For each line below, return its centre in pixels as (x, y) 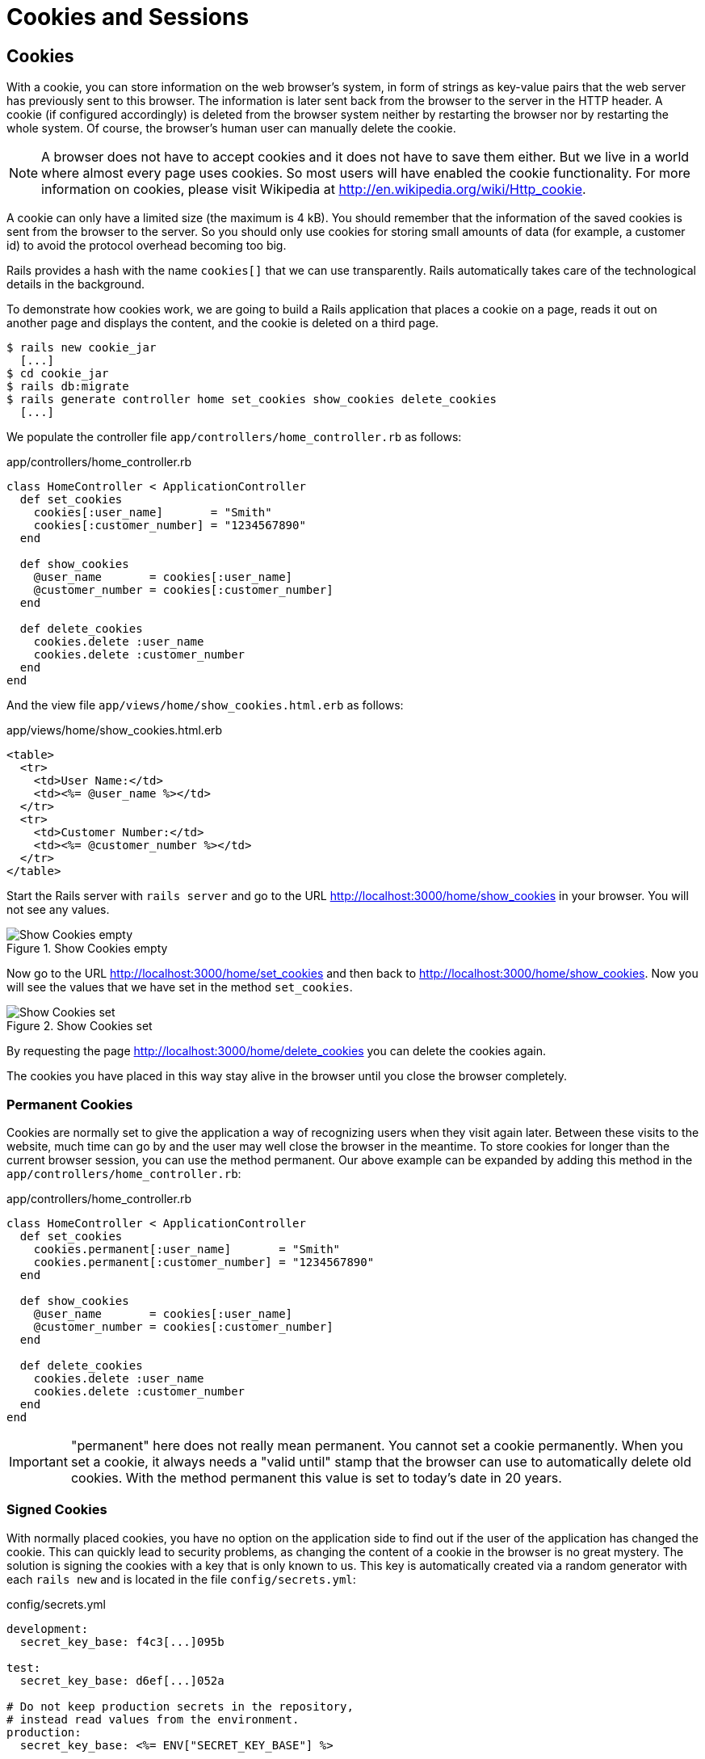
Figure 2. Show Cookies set (80, 1026)
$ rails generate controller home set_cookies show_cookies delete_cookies (252, 400)
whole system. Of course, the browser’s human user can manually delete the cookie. (231, 128)
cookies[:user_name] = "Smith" (153, 513)
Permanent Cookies (70, 1104)
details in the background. (76, 284)
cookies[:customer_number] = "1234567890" (170, 526)
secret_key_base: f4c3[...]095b (122, 1641)
